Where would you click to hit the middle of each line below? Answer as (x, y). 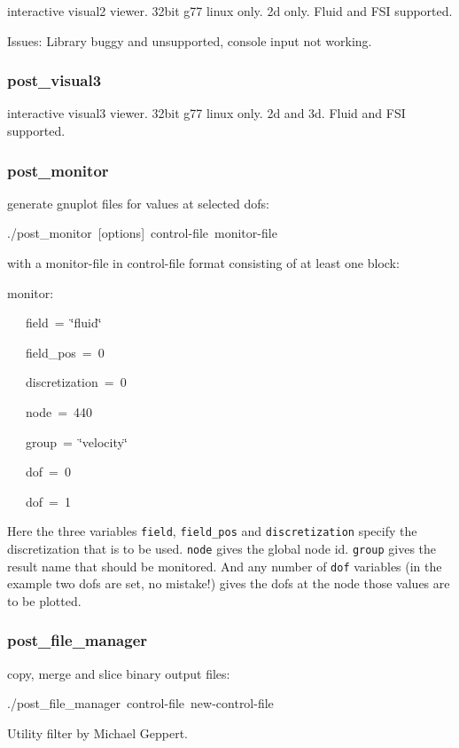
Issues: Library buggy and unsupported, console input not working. (190, 40)
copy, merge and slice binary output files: (119, 673)
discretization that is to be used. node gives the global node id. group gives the (222, 548)
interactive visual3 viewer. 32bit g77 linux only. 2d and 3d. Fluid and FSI (206, 113)
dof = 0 (48, 472)
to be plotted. (44, 600)
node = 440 (59, 411)
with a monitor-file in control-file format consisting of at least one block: (203, 263)
